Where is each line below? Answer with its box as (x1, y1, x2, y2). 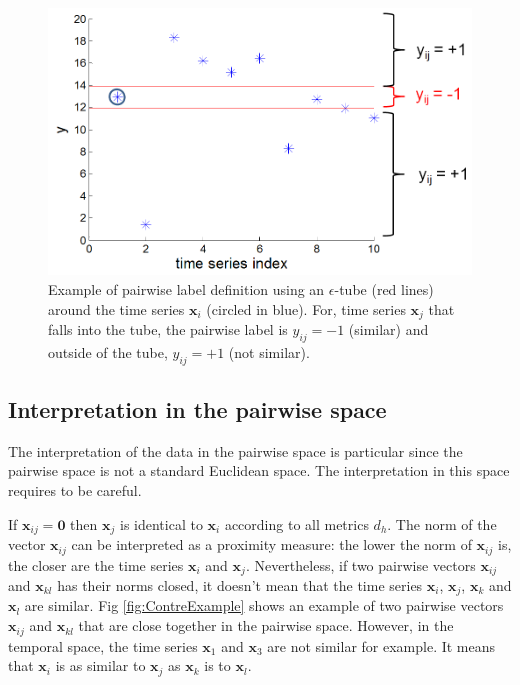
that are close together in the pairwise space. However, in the (78, 615, 454, 636)
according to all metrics (224, 513, 369, 534)
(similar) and (348, 319, 429, 340)
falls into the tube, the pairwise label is (48, 319, 288, 340)
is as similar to (55, 655, 146, 676)
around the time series (48, 298, 185, 319)
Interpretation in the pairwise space (8, 394, 387, 425)
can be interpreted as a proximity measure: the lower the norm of (71, 534, 472, 555)
